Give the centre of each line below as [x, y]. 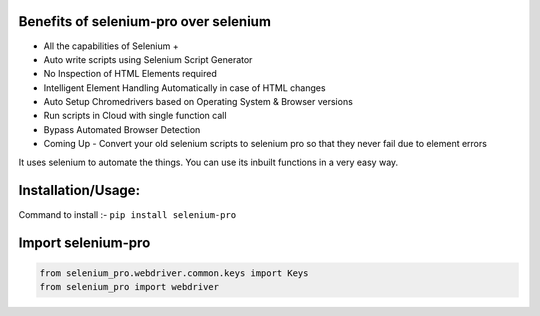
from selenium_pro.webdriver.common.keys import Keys [174, 273]
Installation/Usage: [79, 190]
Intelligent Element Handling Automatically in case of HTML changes [184, 87]
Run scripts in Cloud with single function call [135, 116]
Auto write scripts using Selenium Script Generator [148, 59]
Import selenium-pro [84, 243]
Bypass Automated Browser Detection [122, 129]
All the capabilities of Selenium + [111, 46]
